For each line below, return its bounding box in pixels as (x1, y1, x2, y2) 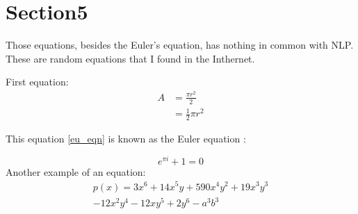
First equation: (6, 74, 69, 89)
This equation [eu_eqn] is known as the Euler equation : (6, 131, 246, 146)
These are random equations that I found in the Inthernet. (6, 51, 255, 65)
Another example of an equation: (6, 164, 146, 179)
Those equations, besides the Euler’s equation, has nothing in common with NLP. (6, 38, 354, 52)
